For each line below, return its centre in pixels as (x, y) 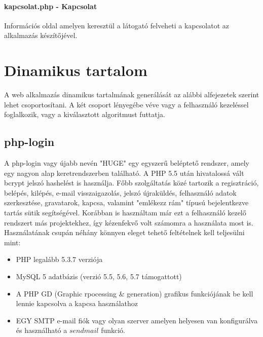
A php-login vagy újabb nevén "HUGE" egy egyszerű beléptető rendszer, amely (127, 163)
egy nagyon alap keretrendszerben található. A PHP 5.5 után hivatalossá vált (124, 173)
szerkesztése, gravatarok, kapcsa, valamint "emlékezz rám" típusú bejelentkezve (126, 202)
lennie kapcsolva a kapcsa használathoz (77, 303)
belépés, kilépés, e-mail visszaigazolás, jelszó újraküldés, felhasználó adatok (120, 192)
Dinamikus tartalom (76, 70)
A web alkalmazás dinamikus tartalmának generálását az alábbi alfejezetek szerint (132, 95)
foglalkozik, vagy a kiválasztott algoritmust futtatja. (85, 114)
